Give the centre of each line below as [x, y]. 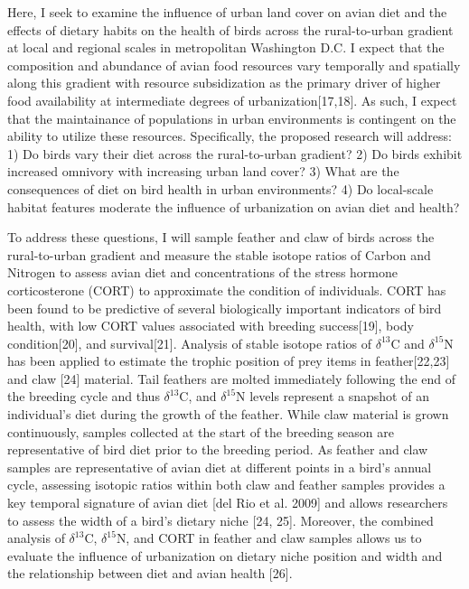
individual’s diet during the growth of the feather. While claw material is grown [228, 414]
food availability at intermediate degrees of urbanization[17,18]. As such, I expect [232, 100]
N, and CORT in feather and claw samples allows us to [269, 538]
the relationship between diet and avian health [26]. [150, 573]
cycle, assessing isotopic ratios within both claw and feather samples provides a [226, 485]
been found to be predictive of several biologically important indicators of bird [225, 308]
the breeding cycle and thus [84, 396]
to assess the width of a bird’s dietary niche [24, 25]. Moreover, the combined [220, 520]
